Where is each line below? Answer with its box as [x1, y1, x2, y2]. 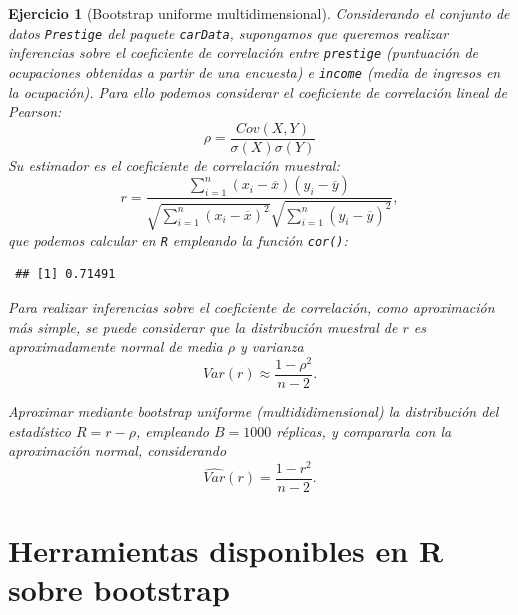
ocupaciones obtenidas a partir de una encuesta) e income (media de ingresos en [8, 61, 501, 82]
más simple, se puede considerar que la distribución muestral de [8, 316, 398, 337]
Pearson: [8, 101, 62, 122]
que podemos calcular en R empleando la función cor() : [8, 229, 348, 250]
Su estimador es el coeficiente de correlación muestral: [8, 154, 340, 175]
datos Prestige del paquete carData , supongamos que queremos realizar [8, 22, 449, 43]
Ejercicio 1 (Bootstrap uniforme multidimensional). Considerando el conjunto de [8, 3, 510, 23]
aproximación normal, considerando [8, 440, 227, 461]
